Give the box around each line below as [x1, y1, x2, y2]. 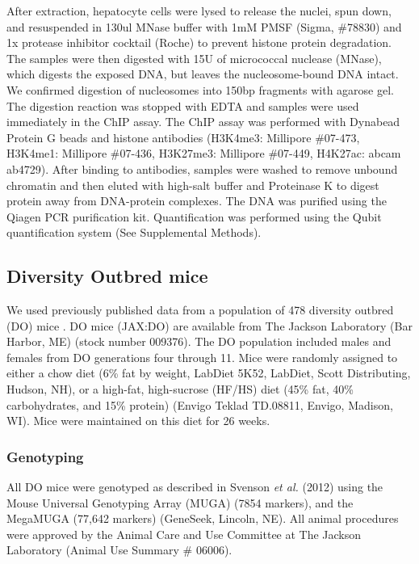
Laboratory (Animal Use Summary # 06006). [6, 541, 233, 558]
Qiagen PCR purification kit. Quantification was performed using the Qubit [6, 208, 382, 225]
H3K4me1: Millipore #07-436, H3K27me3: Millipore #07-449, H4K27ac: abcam [6, 145, 401, 162]
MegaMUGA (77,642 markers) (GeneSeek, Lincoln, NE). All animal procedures [6, 510, 399, 527]
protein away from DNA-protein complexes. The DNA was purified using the [6, 192, 387, 209]
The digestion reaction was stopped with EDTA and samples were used [6, 97, 359, 114]
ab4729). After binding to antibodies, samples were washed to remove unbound [6, 160, 398, 177]
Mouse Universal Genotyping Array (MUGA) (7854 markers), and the [6, 494, 354, 511]
